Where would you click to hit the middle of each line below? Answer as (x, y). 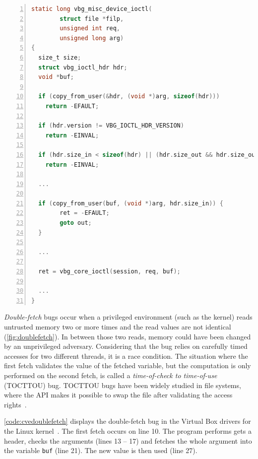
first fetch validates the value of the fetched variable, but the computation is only (128, 365)
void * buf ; (56, 77)
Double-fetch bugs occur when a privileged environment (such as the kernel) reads (128, 317)
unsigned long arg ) (92, 38)
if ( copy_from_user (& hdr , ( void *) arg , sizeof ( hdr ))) (129, 97)
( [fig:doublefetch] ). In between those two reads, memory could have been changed (128, 336)
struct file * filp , (92, 19)
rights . (15, 404)
